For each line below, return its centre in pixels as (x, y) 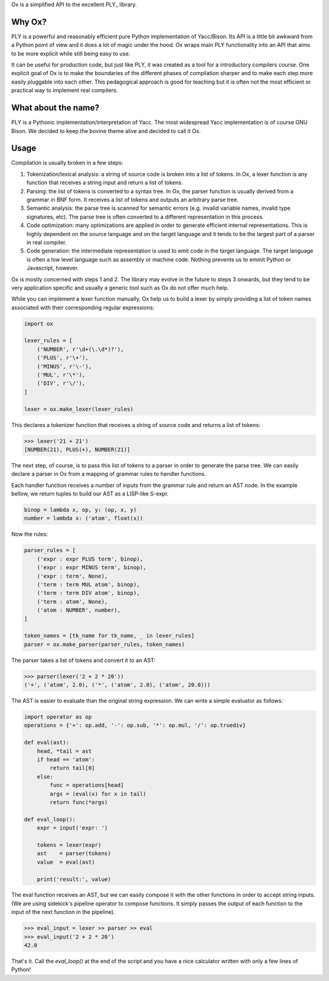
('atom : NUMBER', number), (79, 610)
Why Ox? (29, 22)
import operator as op (58, 717)
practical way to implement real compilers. (65, 90)
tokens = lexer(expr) (69, 845)
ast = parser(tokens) (74, 853)
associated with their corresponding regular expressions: (83, 307)
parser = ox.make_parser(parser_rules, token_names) (104, 644)
